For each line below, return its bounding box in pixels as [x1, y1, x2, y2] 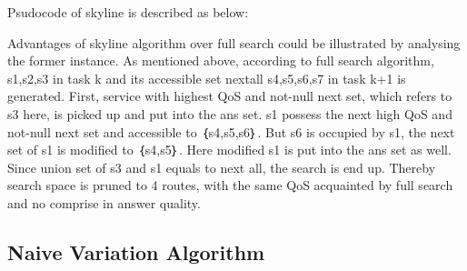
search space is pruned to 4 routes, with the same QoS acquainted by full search [7, 176, 453, 195]
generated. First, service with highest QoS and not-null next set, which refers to [7, 86, 452, 105]
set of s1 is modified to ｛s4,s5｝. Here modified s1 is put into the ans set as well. [7, 140, 452, 159]
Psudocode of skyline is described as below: [7, 3, 249, 21]
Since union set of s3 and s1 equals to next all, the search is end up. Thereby [7, 157, 436, 176]
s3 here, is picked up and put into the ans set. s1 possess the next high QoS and [7, 104, 452, 123]
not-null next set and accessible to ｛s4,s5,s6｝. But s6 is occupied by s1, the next [7, 122, 455, 141]
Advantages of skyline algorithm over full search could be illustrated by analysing [7, 33, 461, 52]
